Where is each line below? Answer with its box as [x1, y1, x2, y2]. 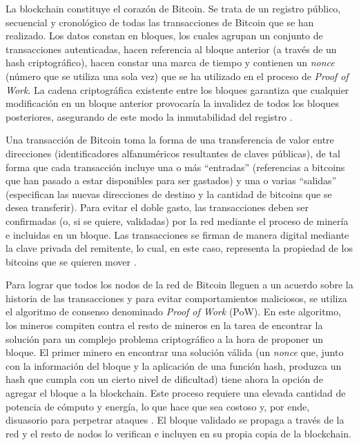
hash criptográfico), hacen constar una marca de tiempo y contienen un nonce [6, 55, 335, 70]
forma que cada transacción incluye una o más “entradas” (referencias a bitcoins [6, 159, 345, 174]
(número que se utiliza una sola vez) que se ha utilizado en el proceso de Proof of [6, 68, 349, 83]
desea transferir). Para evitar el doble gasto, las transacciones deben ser [6, 200, 309, 215]
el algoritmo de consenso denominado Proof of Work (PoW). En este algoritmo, [6, 304, 342, 319]
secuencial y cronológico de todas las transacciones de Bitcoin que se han [6, 14, 314, 29]
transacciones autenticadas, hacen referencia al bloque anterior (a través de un [6, 41, 337, 56]
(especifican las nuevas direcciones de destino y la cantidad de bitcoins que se [6, 186, 332, 201]
